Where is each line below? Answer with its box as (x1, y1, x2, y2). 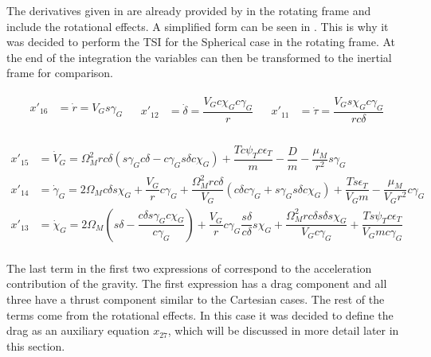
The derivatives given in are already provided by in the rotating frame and (6, 2, 371, 18)
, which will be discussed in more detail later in (167, 322, 399, 339)
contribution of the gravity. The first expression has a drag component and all (6, 275, 387, 292)
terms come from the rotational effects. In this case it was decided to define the (6, 306, 394, 323)
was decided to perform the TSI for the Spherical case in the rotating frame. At (6, 33, 396, 50)
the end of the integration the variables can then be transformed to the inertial (6, 49, 392, 65)
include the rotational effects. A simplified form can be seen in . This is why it (6, 17, 389, 34)
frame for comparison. (6, 64, 113, 81)
